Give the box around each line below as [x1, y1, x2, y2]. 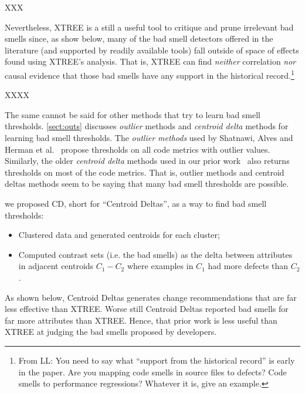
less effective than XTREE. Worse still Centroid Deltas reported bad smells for [5, 303, 289, 315]
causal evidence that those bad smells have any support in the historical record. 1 [5, 67, 294, 81]
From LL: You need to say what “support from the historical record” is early [18, 354, 295, 366]
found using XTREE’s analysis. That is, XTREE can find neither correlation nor [5, 55, 296, 68]
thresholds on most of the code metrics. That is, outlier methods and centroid [5, 166, 284, 178]
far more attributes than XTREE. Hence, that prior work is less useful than [5, 314, 277, 326]
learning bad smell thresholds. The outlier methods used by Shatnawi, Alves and [5, 132, 293, 143]
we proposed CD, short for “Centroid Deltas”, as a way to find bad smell [5, 197, 267, 209]
